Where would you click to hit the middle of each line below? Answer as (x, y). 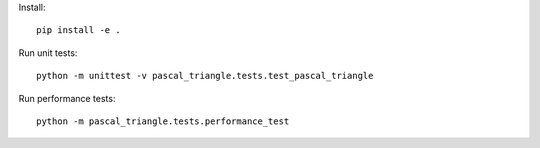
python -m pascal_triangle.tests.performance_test (163, 121)
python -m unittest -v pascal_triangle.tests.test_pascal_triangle (205, 76)
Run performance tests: (67, 98)
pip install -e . (78, 30)
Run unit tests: (48, 52)
